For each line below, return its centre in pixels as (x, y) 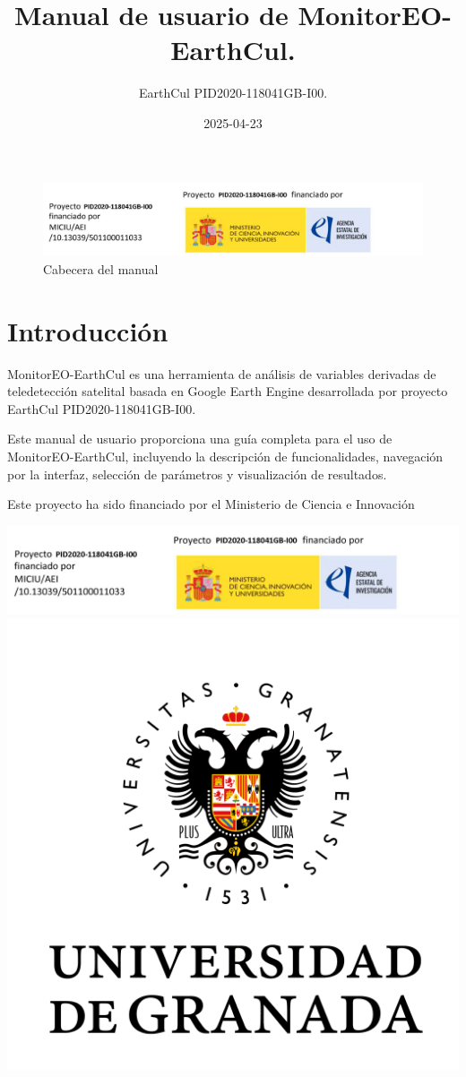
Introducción (88, 330)
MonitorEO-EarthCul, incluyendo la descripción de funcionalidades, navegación (225, 456)
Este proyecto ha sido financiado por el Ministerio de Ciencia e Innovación (211, 504)
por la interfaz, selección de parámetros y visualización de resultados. (197, 474)
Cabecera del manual (101, 268)
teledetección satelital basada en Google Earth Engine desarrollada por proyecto (228, 391)
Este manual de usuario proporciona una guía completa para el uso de (200, 439)
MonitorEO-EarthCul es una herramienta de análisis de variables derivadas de (222, 373)
